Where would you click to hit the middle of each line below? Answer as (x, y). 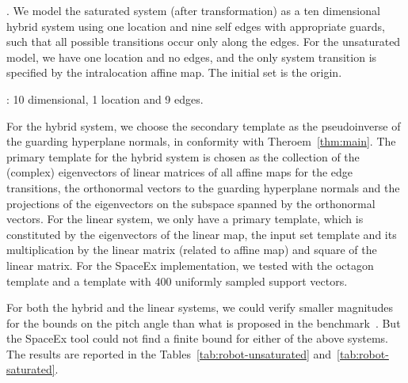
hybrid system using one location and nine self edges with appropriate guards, (196, 26)
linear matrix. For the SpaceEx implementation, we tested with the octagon (190, 265)
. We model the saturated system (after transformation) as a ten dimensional (193, 10)
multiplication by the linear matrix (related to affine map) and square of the (192, 250)
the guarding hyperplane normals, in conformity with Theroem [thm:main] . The (201, 141)
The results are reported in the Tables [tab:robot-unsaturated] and (169, 353)
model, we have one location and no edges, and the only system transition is (192, 57)
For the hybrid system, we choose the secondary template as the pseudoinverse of (204, 125)
